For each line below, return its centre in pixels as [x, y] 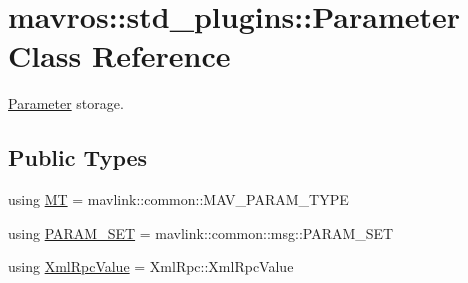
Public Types [78, 157]
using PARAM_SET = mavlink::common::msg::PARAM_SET [201, 232]
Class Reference [119, 55]
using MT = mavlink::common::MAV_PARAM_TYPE [178, 199]
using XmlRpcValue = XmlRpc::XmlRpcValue [151, 266]
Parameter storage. [66, 103]
